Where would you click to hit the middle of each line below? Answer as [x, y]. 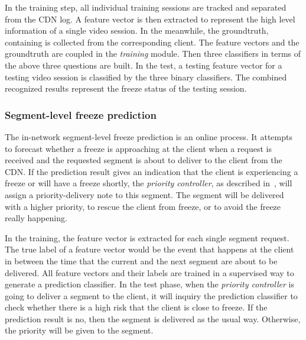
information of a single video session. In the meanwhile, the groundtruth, [137, 30]
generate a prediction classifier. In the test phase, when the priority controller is [149, 284]
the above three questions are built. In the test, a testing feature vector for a [144, 65]
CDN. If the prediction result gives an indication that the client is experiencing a [152, 171]
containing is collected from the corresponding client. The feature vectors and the [152, 42]
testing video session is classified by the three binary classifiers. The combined [146, 77]
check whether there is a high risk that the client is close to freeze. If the [136, 307]
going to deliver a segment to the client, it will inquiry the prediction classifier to [151, 295]
